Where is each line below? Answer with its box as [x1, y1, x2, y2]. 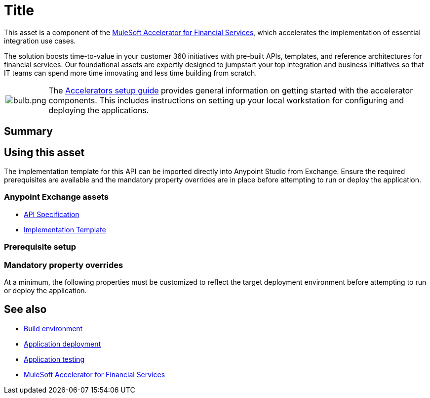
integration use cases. [4, 36, 76, 45]
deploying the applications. [48, 105, 149, 115]
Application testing [24, 354, 84, 363]
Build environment [24, 324, 83, 333]
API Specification [24, 210, 79, 219]
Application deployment [24, 339, 101, 348]
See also [4, 303, 47, 316]
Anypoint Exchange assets [4, 192, 109, 202]
